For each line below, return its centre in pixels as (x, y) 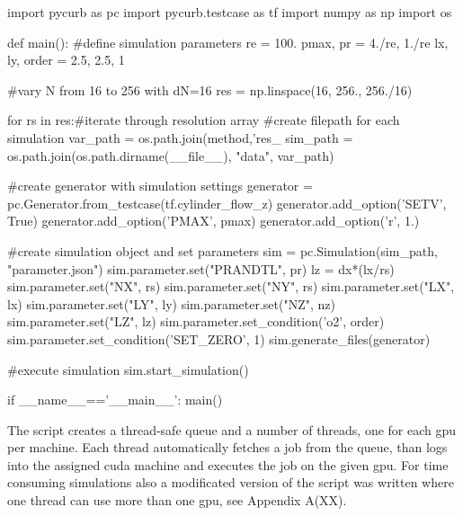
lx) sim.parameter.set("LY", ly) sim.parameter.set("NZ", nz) (171, 303)
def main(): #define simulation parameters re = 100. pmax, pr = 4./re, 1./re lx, (228, 42)
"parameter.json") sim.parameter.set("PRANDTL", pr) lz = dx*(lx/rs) (201, 268)
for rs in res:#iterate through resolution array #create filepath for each (204, 120)
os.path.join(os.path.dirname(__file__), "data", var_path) (171, 155)
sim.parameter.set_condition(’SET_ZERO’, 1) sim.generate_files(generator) (219, 338)
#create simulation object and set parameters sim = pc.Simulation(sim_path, (223, 250)
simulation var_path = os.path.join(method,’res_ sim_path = (180, 137)
